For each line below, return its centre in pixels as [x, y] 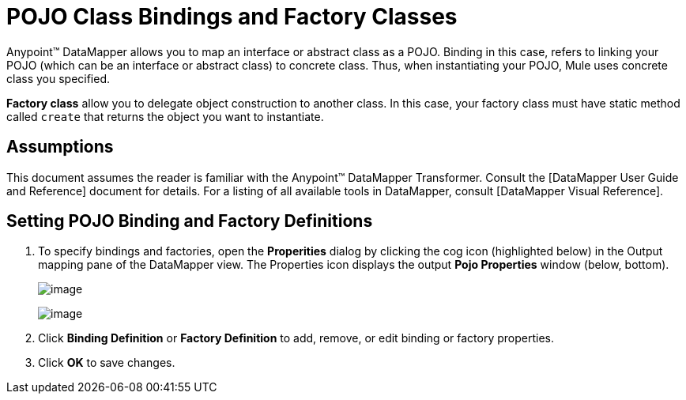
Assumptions [60, 147]
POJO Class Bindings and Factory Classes [232, 17]
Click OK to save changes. [107, 363]
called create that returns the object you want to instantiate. [165, 116]
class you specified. [58, 78]
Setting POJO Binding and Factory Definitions [190, 221]
